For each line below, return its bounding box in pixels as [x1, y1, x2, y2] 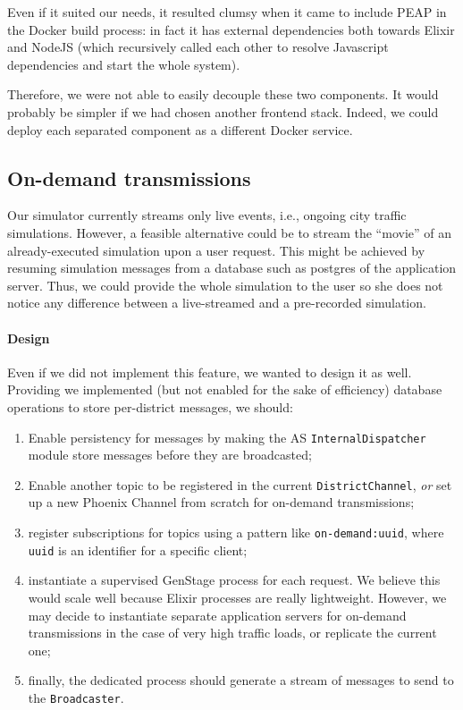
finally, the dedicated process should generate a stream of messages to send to [28, 671, 454, 689]
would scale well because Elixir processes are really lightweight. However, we [28, 587, 447, 606]
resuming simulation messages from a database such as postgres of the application [7, 258, 457, 277]
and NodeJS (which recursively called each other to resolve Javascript [7, 38, 389, 56]
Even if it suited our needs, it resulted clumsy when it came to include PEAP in [7, 3, 447, 21]
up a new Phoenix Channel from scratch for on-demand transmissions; [28, 493, 415, 511]
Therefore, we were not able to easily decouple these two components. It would [7, 85, 439, 104]
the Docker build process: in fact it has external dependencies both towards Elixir [7, 20, 455, 38]
